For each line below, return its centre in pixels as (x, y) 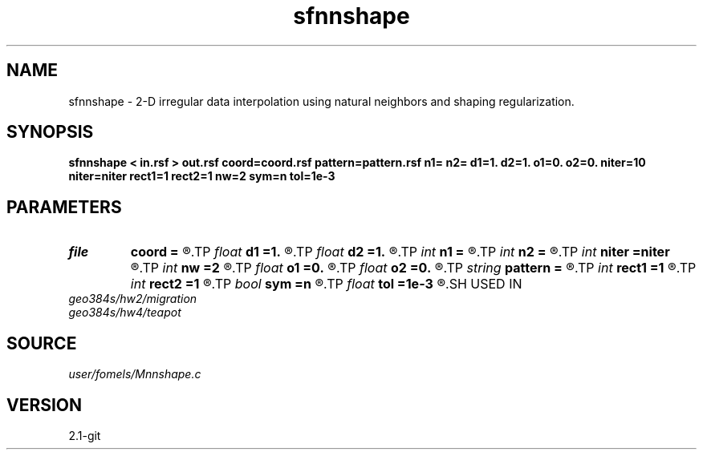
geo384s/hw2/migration (133, 299)
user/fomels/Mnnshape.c (135, 374)
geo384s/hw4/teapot (125, 313)
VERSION (45, 405)
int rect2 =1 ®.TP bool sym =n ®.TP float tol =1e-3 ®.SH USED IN (326, 284)
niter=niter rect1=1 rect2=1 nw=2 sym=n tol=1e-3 (202, 176)
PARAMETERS (64, 207)
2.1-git (85, 435)
